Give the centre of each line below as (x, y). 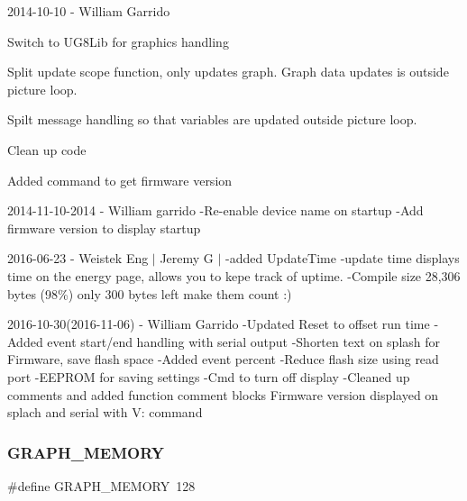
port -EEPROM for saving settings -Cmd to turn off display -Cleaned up (209, 376)
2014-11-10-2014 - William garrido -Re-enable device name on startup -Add (215, 210)
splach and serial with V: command (105, 412)
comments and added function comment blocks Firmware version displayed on (223, 394)
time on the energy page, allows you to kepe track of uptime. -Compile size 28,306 (234, 275)
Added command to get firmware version (120, 180)
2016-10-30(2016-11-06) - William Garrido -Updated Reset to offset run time (219, 324)
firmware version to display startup (104, 228)
